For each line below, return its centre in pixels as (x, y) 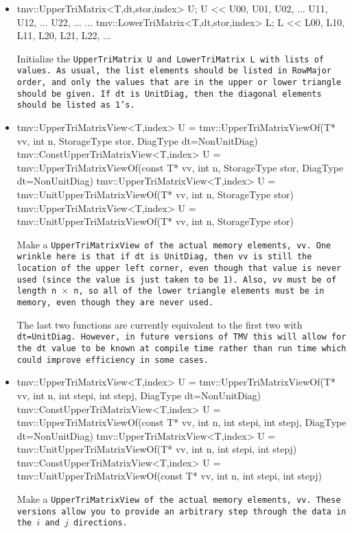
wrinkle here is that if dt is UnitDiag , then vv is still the (164, 257)
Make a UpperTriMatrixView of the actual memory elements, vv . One (174, 244)
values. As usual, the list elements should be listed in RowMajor (174, 71)
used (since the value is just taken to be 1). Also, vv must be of (177, 280)
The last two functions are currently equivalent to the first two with (160, 324)
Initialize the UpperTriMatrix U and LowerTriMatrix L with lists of (170, 58)
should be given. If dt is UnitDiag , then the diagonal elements (169, 94)
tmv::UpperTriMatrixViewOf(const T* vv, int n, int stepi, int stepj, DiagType (181, 422)
